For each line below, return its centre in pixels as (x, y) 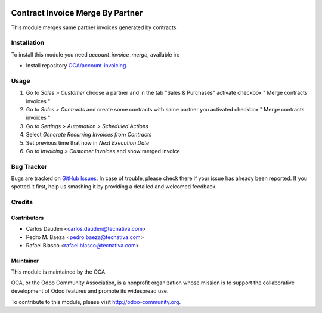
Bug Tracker (29, 166)
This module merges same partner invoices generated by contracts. (95, 27)
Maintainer (25, 261)
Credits (22, 202)
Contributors (27, 218)
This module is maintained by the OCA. (59, 272)
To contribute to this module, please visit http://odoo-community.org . (96, 302)
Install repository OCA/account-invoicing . (77, 66)
